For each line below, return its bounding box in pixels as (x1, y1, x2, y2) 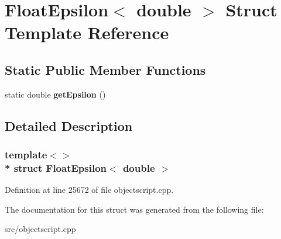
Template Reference (5, 20, 169, 44)
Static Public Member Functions (5, 60, 206, 78)
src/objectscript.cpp (5, 223, 76, 235)
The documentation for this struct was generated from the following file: (5, 203, 264, 215)
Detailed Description (5, 116, 133, 134)
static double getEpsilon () (5, 88, 106, 100)
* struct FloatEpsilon (5, 160, 107, 175)
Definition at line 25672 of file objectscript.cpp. (5, 183, 174, 196)
